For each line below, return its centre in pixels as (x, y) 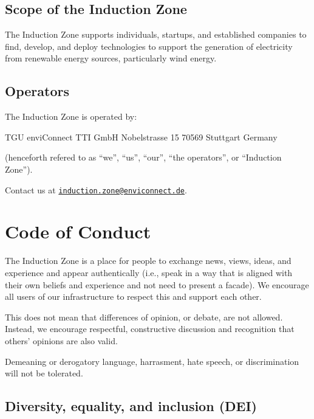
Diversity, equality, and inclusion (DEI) (131, 406)
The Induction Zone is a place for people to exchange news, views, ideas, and (148, 261)
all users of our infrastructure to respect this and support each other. (133, 296)
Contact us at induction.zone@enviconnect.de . (96, 189)
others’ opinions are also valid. (61, 340)
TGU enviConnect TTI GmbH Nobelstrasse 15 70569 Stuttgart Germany (141, 137)
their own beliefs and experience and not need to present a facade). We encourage (157, 284)
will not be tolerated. (44, 373)
